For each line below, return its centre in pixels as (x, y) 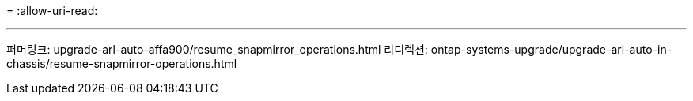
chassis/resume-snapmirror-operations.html (122, 64)
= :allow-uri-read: (52, 11)
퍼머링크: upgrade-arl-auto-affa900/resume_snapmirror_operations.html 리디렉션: (217, 49)
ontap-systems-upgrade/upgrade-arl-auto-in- (551, 49)
